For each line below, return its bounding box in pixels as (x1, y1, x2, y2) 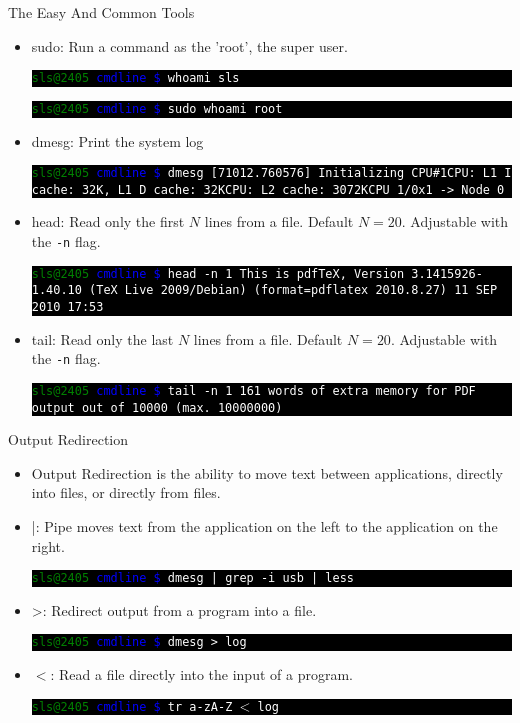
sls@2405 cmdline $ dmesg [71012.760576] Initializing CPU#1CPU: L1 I (31, 166, 512, 181)
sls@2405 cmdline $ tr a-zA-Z (31, 699, 233, 714)
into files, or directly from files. (31, 482, 221, 503)
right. (31, 535, 65, 556)
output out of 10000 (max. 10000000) (31, 400, 283, 415)
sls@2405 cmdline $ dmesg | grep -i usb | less (31, 571, 354, 586)
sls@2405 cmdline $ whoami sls (31, 71, 240, 86)
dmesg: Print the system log (31, 130, 204, 151)
